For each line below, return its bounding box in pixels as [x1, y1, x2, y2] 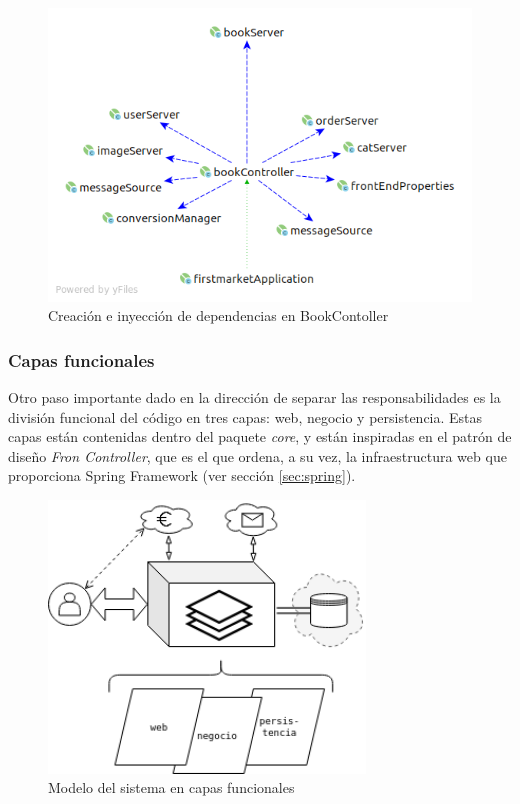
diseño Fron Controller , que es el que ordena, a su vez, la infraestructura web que [8, 445, 507, 466]
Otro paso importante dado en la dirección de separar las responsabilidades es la [8, 387, 501, 408]
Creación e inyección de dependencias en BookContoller [48, 305, 389, 326]
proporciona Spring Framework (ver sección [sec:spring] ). [8, 465, 356, 486]
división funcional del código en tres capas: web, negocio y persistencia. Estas [8, 406, 483, 427]
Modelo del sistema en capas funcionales [48, 777, 295, 798]
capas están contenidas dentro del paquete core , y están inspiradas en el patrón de [8, 426, 512, 447]
